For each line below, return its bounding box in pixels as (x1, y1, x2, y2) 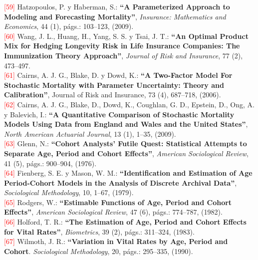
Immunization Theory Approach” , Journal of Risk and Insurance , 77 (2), (4, 50, 243, 60)
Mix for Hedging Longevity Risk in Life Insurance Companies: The (4, 40, 240, 51)
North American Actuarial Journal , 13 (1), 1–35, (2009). (4, 128, 176, 139)
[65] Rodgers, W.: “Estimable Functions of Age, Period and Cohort (4, 197, 232, 207)
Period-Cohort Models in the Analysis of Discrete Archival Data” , (4, 177, 237, 188)
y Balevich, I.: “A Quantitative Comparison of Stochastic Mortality (4, 109, 235, 119)
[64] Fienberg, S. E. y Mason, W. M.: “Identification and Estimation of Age (4, 168, 253, 178)
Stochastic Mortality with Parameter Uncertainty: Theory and (4, 79, 224, 90)
